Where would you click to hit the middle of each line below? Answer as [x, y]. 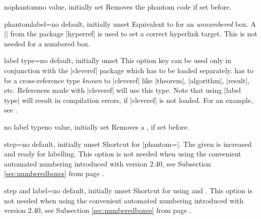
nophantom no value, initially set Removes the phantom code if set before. [118, 7]
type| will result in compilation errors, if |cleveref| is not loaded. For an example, [128, 100]
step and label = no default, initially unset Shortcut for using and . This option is [128, 190]
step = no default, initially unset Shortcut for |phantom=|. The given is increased [128, 144]
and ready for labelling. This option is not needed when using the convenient [123, 154]
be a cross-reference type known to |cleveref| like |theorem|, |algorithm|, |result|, [127, 80]
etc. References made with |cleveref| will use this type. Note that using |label [122, 90]
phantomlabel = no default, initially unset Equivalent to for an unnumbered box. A [130, 23]
